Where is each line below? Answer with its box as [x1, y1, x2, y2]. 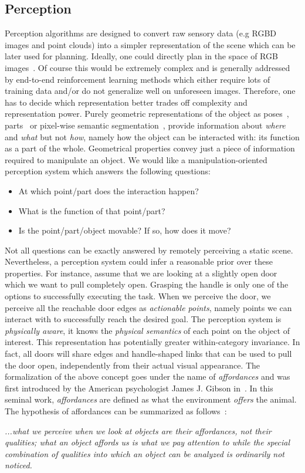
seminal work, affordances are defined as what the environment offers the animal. [5, 393, 297, 406]
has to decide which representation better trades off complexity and [5, 96, 248, 108]
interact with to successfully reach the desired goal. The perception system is [5, 313, 282, 325]
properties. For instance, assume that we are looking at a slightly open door [5, 266, 277, 279]
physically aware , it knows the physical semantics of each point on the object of [5, 324, 290, 336]
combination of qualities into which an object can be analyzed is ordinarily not [5, 447, 284, 460]
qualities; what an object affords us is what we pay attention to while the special [5, 436, 290, 448]
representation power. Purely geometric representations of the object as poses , [5, 107, 289, 120]
